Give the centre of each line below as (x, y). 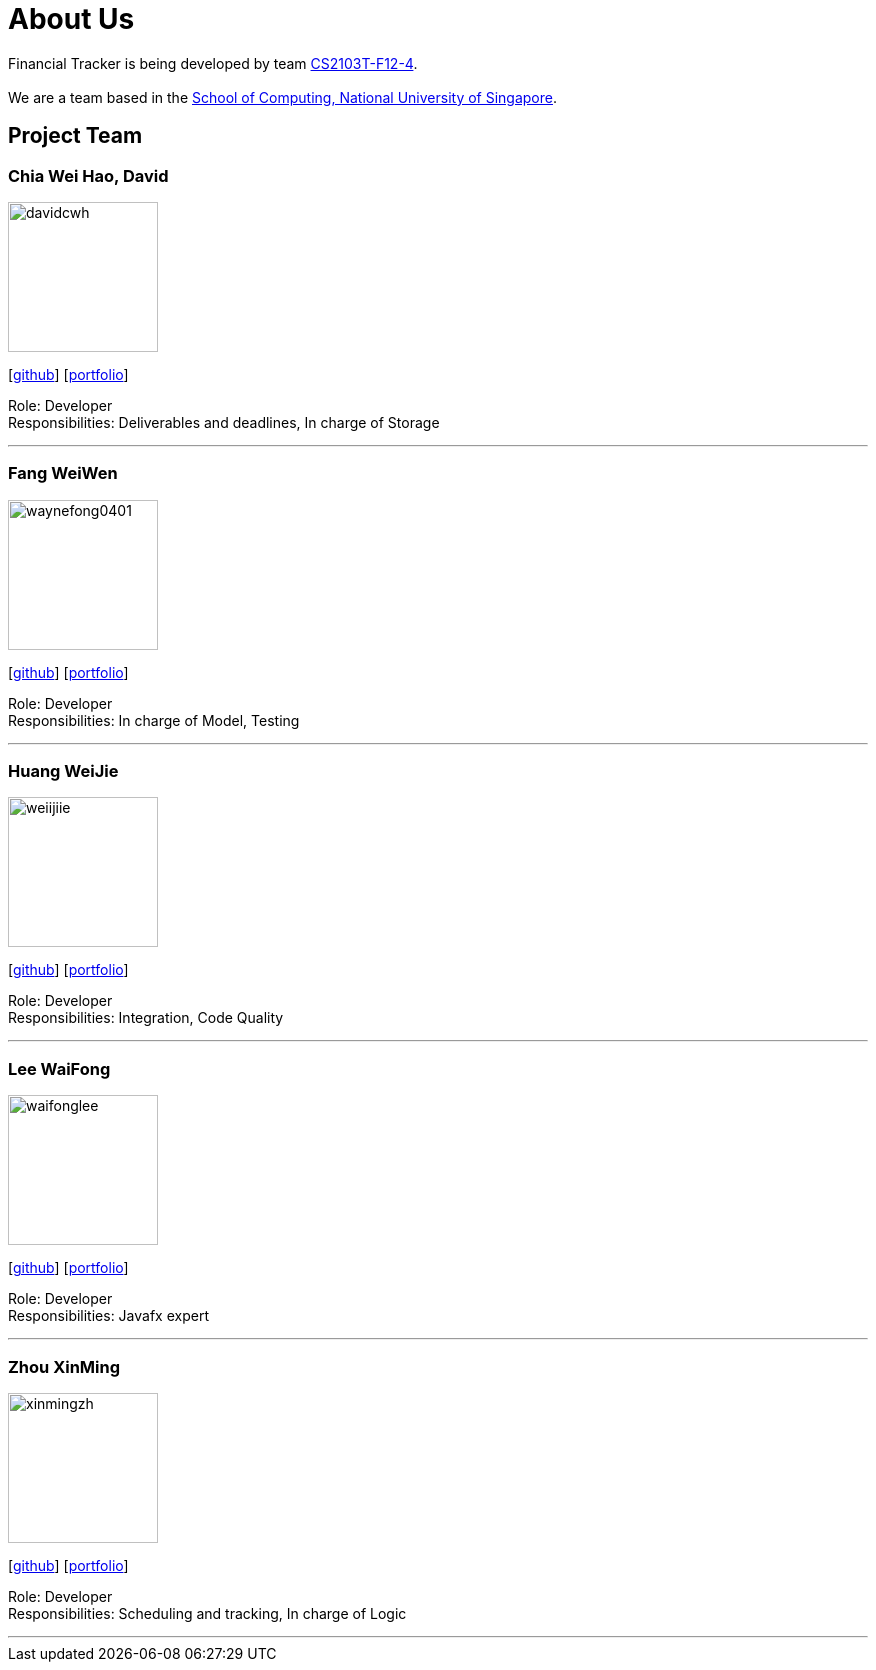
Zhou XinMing (64, 1366)
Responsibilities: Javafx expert (108, 1316)
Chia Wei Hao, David (88, 175)
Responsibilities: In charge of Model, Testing (154, 720)
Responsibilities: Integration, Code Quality (146, 1018)
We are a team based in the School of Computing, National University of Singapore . (283, 97)
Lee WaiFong (59, 1068)
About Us (71, 19)
